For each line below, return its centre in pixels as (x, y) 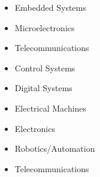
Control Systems (45, 67)
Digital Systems (43, 88)
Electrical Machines (51, 108)
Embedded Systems (50, 7)
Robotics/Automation (55, 148)
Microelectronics (45, 27)
